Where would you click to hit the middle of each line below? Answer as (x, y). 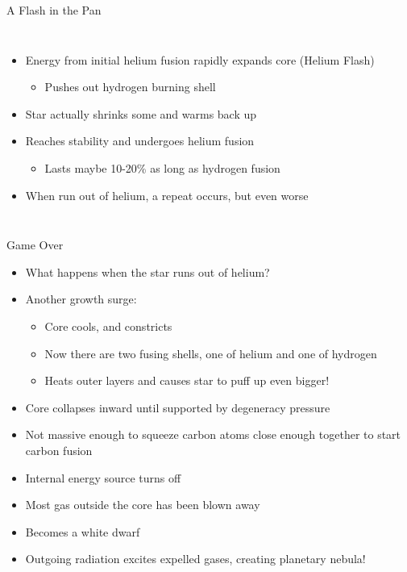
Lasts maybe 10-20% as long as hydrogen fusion (162, 167)
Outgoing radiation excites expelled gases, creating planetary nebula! (195, 559)
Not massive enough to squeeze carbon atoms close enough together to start (213, 434)
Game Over (35, 245)
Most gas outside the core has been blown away (143, 505)
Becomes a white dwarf (83, 531)
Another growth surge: (81, 299)
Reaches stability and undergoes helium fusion (140, 141)
